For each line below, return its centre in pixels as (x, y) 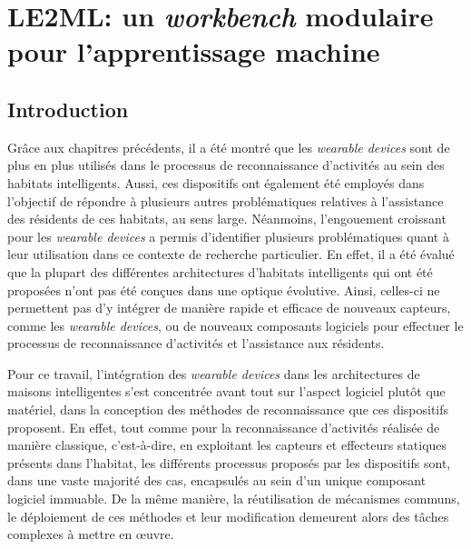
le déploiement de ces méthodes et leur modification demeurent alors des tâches (228, 516)
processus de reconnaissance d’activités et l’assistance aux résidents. (196, 343)
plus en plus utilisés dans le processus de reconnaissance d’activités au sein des (226, 165)
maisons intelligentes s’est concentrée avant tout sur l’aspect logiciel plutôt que (226, 391)
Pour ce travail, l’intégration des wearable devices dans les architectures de (214, 373)
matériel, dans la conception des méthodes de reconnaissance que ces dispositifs (228, 409)
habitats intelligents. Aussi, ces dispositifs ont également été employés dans (216, 182)
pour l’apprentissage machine (194, 51)
